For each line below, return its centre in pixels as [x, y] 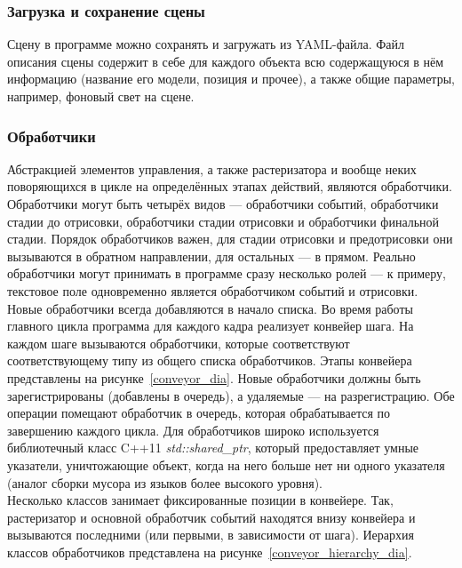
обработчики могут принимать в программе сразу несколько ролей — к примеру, [227, 273]
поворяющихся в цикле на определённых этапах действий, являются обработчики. [230, 186]
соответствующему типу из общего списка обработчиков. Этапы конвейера [210, 360]
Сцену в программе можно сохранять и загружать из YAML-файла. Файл [206, 44]
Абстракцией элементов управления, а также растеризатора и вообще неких [212, 168]
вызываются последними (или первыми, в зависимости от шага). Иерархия [211, 535]
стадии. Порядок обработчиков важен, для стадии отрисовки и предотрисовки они [230, 239]
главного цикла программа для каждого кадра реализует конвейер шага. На [211, 326]
